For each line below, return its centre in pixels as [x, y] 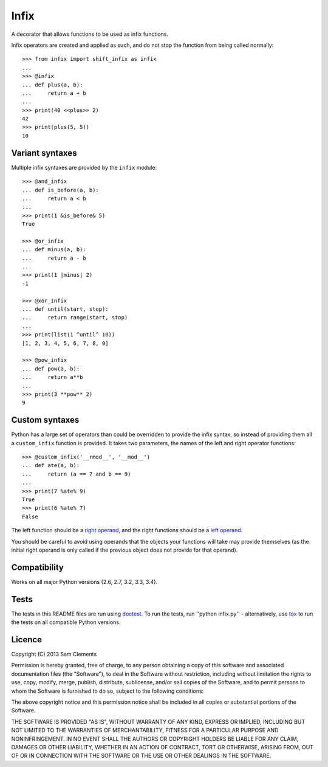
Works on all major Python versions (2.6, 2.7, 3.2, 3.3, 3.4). [84, 581]
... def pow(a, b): [51, 369]
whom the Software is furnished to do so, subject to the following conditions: [108, 691]
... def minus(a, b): [54, 250]
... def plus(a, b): [53, 85]
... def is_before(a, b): [61, 190]
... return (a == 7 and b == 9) [77, 474]
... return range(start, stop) [75, 318]
